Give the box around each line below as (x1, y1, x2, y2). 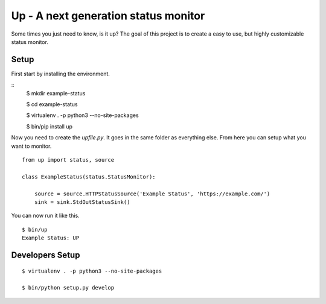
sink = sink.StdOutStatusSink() (34, 198, 130, 205)
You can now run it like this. (11, 212, 80, 220)
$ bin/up (22, 226, 48, 233)
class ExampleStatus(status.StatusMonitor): (22, 173, 156, 180)
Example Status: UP (22, 235, 80, 241)
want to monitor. (11, 142, 52, 150)
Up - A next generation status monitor (11, 9, 205, 22)
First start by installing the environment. (11, 70, 110, 77)
